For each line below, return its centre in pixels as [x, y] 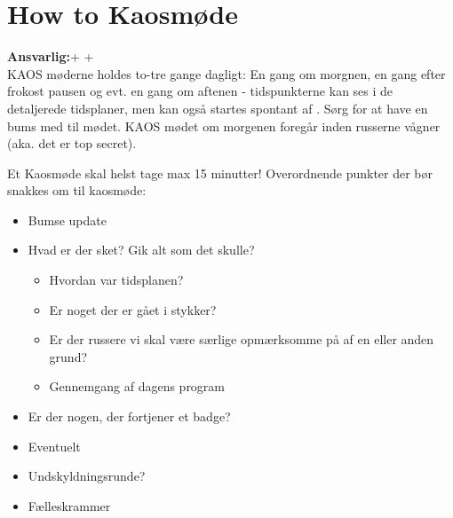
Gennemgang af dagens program [137, 386]
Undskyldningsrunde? [87, 476]
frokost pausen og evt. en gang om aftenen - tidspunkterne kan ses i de [200, 91]
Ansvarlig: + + [51, 56]
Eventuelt [54, 446]
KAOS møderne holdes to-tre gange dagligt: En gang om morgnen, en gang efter [226, 73]
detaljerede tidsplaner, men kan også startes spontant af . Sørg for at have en [218, 108]
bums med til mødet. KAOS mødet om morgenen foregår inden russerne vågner [224, 126]
